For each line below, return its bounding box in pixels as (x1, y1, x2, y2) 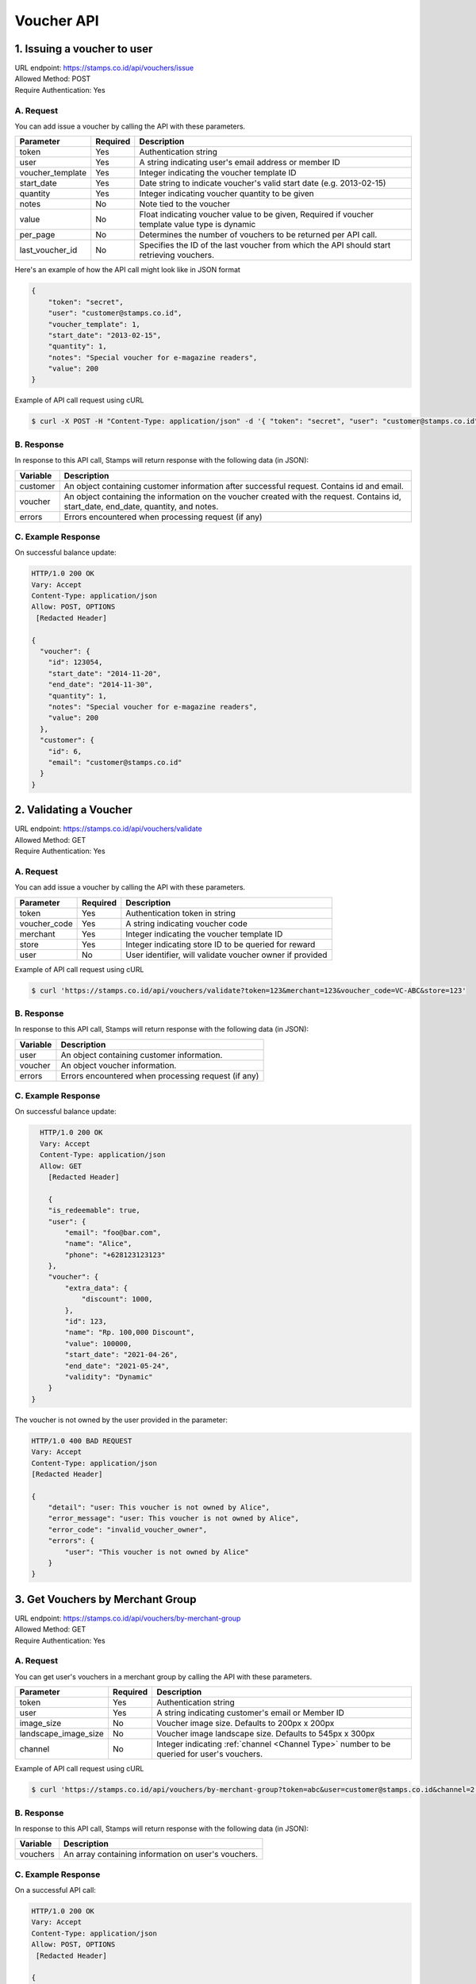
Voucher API (14, 12, 99, 29)
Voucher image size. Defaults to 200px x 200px (156, 1718, 335, 1729)
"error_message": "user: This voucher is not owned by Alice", (48, 1514, 300, 1523)
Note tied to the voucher (139, 198, 230, 210)
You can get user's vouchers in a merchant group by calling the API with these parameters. (14, 1671, 313, 1682)
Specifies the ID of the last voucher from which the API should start (139, 240, 391, 251)
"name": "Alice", (64, 1239, 132, 1248)
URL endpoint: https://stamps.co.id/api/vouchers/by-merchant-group (14, 1613, 241, 1623)
